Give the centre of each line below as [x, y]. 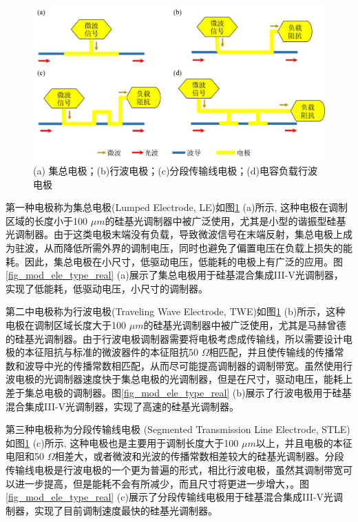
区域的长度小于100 [46, 220]
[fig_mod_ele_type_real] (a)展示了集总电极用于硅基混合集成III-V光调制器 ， [175, 275]
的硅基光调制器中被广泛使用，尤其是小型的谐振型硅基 [225, 220]
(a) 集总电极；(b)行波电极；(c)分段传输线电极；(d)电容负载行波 [176, 171]
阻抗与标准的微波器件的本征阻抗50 [121, 352]
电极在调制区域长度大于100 [66, 325]
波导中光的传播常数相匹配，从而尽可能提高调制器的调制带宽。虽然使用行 [188, 365]
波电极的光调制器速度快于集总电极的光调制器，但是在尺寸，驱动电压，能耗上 [179, 379]
